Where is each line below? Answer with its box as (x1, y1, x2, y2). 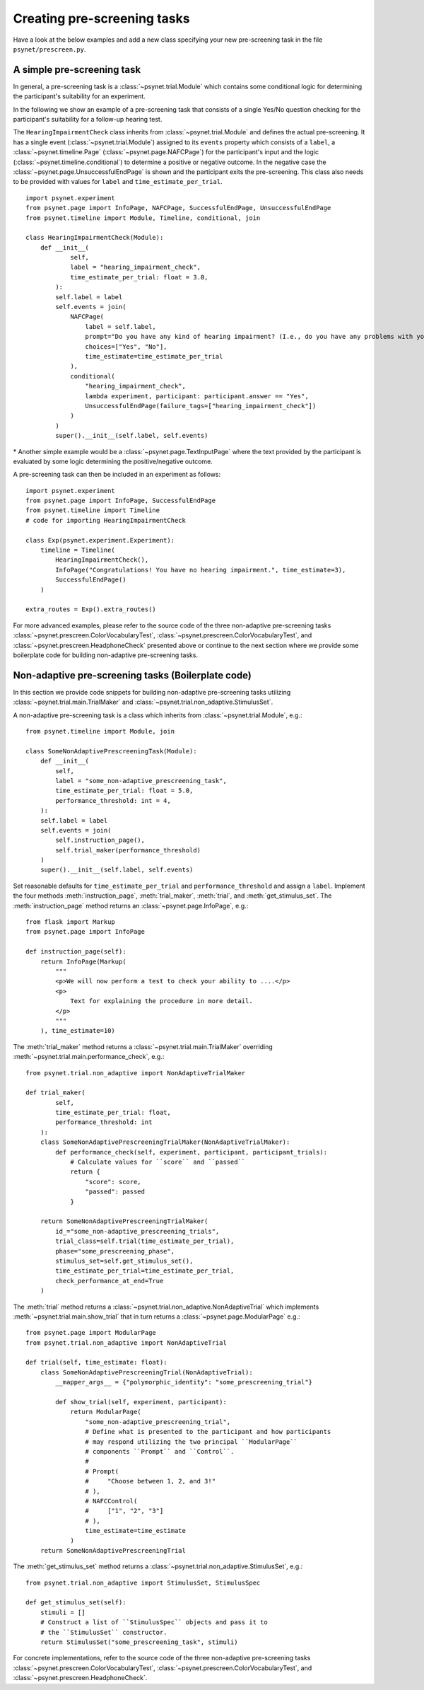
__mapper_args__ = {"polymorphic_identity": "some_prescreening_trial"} (55, 1378, 313, 1387)
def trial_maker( (25, 1089, 86, 1096)
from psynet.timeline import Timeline (25, 507, 160, 514)
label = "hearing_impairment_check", (70, 263, 201, 272)
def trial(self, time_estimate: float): (25, 1358, 167, 1367)
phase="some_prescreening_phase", (55, 1247, 175, 1255)
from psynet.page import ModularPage (25, 1329, 157, 1337)
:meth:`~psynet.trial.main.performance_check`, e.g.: (13, 1053, 165, 1061)
